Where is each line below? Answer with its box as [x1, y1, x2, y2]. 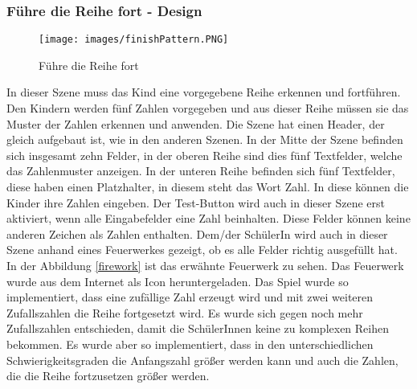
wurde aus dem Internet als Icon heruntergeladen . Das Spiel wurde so [6, 272, 349, 289]
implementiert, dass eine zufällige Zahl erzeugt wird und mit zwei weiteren [6, 289, 374, 305]
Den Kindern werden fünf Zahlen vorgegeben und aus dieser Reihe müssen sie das [6, 100, 409, 117]
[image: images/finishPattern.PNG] [39, 34, 229, 46]
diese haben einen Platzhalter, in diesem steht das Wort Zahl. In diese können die [6, 178, 409, 195]
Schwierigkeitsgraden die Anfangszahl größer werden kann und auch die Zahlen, [6, 351, 399, 368]
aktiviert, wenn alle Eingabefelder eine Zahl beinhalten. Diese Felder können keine [6, 210, 411, 227]
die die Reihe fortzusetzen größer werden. [6, 367, 210, 384]
